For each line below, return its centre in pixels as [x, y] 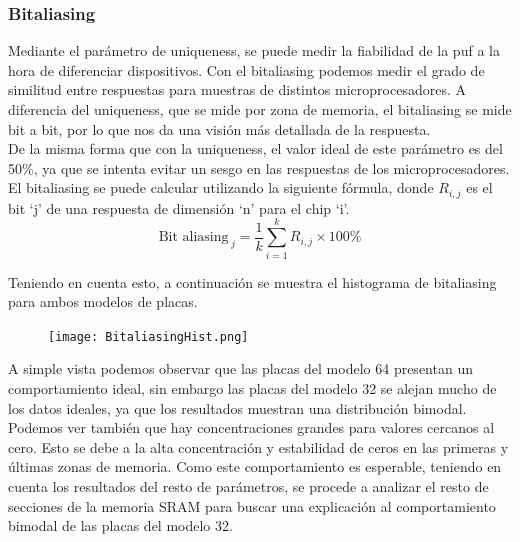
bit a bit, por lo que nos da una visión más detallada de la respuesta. [219, 128]
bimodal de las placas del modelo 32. [120, 525]
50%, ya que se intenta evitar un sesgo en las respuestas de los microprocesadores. [259, 167]
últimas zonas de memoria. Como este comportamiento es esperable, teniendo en [255, 466]
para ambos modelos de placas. [103, 301]
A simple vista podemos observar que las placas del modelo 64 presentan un [240, 368]
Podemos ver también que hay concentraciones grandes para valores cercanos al [251, 427]
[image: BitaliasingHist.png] [148, 336]
